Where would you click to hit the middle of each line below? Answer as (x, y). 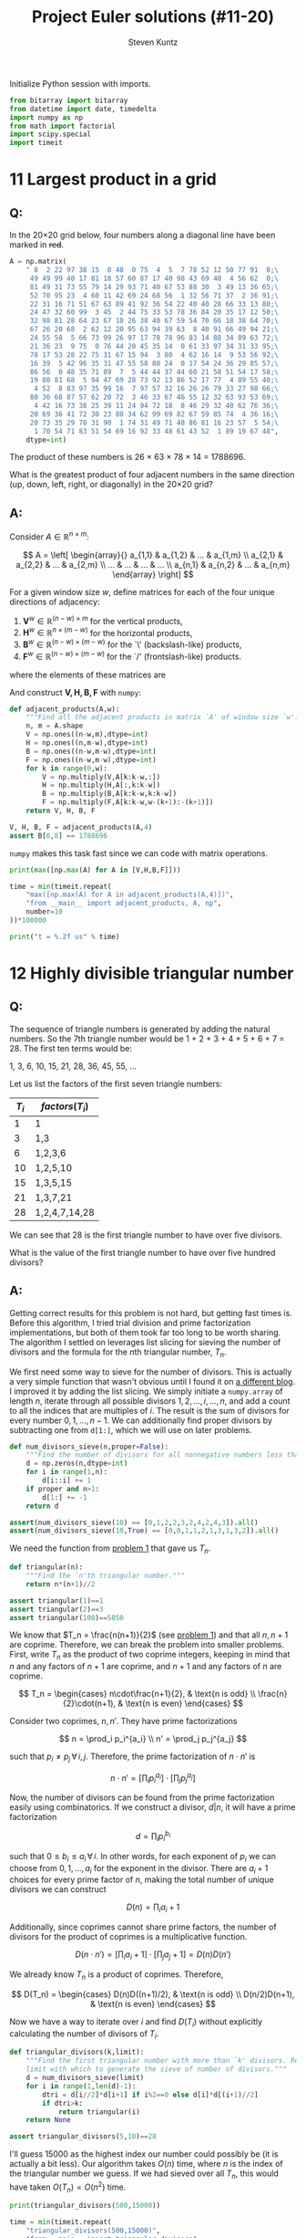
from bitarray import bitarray (69, 100)
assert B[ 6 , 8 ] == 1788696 (58, 836)
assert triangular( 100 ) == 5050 (67, 1617)
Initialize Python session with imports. (81, 83)
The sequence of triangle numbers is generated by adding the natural (140, 1029)
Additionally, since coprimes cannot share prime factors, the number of (143, 1927)
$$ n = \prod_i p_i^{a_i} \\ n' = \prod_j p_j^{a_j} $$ (153, 1739)
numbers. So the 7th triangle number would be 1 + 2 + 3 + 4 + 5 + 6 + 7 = (147, 1039)
